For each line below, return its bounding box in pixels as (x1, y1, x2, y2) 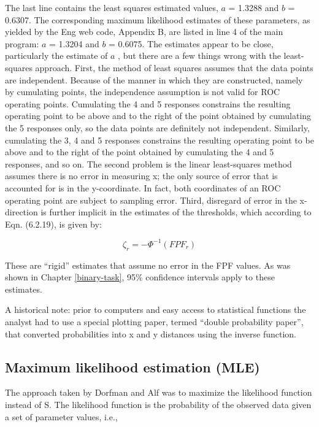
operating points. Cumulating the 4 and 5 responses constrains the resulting (5, 97, 291, 110)
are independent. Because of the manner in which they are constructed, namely (5, 73, 303, 86)
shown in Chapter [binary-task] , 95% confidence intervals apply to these (5, 271, 275, 283)
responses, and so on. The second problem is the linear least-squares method (5, 157, 292, 170)
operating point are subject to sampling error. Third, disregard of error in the (5, 193, 297, 206)
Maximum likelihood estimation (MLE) (5, 357, 260, 376)
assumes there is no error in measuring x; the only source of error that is (5, 169, 278, 182)
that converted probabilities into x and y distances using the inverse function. (5, 327, 296, 340)
